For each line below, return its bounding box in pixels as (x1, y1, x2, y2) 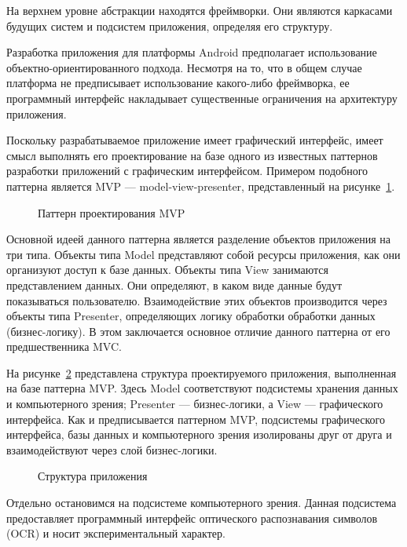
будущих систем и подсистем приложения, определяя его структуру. (6, 17, 333, 34)
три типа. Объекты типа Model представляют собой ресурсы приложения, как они (6, 246, 401, 262)
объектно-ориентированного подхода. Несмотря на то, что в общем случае (6, 59, 362, 75)
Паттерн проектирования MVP (38, 204, 185, 221)
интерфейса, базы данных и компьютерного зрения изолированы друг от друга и (6, 426, 392, 443)
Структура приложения (38, 468, 148, 484)
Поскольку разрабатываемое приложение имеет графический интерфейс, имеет (6, 132, 383, 148)
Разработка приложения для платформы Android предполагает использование (6, 44, 377, 60)
